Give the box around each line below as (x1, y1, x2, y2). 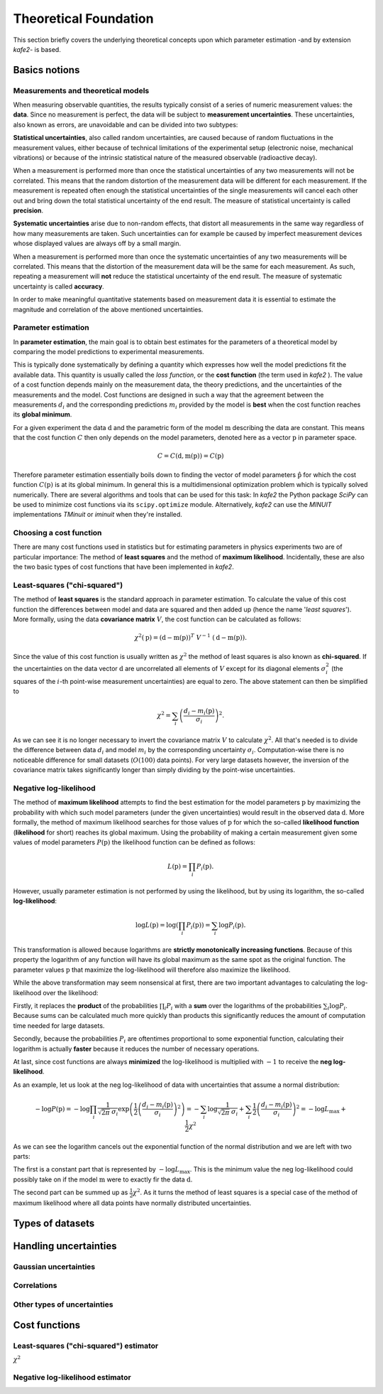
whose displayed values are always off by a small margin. (13, 239, 181, 248)
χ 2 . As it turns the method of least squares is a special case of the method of (132, 1187, 358, 1197)
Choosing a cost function (13, 528, 102, 538)
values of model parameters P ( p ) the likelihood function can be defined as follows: (13, 837, 255, 846)
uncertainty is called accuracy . (13, 282, 104, 291)
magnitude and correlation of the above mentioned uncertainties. (13, 305, 204, 313)
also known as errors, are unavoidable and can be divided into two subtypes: (13, 120, 238, 129)
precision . (13, 206, 44, 215)
